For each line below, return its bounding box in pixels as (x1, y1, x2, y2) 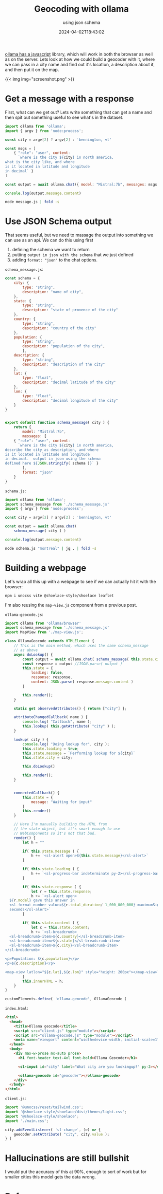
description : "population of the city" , (22, 344, 105, 349)
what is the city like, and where (5, 160, 75, 165)
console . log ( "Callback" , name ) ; (22, 719, 92, 724)
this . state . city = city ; (22, 755, 73, 760)
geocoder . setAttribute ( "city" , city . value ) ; (14, 1132, 110, 1137)
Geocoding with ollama (34, 3, 129, 15)
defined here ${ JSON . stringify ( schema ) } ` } (5, 461, 98, 466)
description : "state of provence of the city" (22, 308, 118, 313)
